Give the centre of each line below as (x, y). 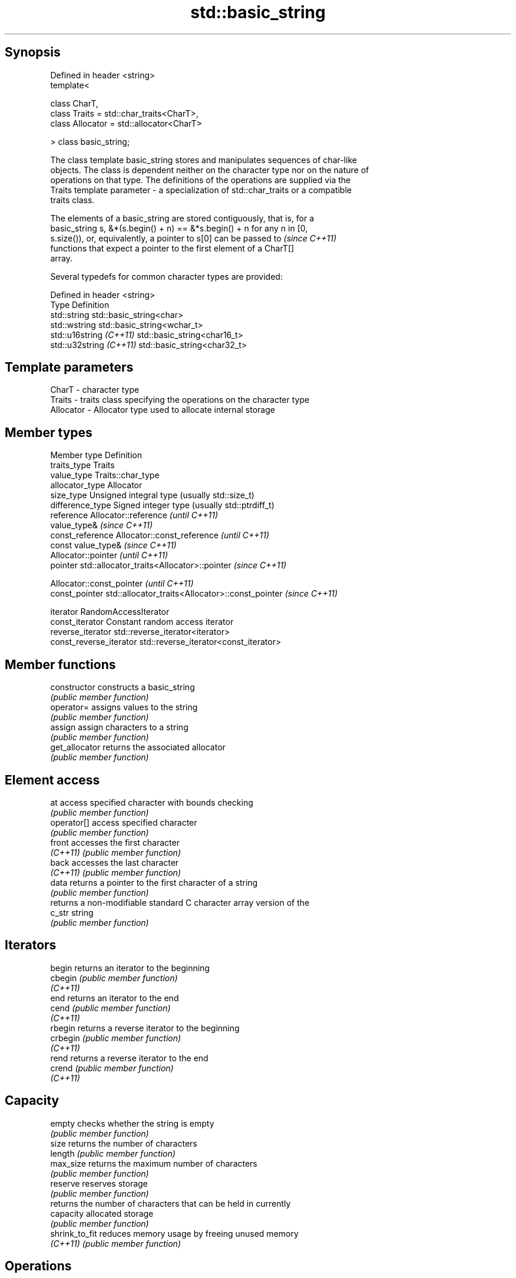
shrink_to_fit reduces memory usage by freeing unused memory (174, 1233)
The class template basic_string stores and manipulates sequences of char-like (204, 160)
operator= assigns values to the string (124, 707)
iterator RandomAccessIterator (110, 612)
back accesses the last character (115, 862)
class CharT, (74, 103)
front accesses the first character (115, 842)
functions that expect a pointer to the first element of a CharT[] (172, 248)
